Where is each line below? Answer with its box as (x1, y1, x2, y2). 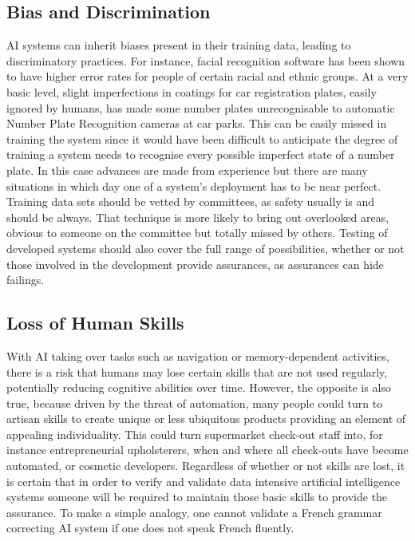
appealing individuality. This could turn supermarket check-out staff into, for (6, 425, 383, 442)
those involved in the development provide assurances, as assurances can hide (6, 255, 384, 272)
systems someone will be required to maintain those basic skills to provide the (6, 488, 388, 505)
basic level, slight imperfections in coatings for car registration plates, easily (6, 83, 377, 100)
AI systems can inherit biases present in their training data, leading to (6, 37, 351, 53)
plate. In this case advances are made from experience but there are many (6, 161, 368, 178)
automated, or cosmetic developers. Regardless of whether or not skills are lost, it (6, 457, 405, 474)
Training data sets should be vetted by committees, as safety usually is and (6, 193, 375, 210)
